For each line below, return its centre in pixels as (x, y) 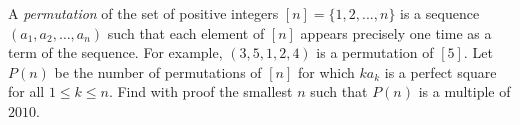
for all (26, 91)
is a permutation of (375, 52)
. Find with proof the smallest (200, 91)
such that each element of (186, 32)
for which (326, 71)
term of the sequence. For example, (115, 52)
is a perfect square (440, 71)
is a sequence (440, 13)
